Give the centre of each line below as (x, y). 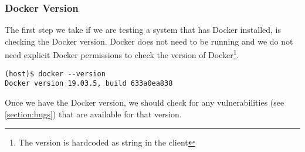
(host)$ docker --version (55, 74)
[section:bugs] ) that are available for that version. (93, 114)
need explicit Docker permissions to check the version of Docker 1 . (122, 54)
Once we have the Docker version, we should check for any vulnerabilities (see (145, 102)
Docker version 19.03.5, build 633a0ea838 (89, 84)
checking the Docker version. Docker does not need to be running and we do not (149, 41)
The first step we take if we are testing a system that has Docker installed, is (143, 30)
